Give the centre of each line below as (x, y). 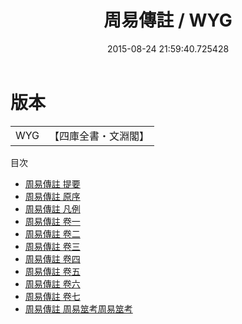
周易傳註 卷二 (52, 233)
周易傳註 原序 (52, 196)
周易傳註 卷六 (52, 283)
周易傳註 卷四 (52, 258)
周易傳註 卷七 (52, 296)
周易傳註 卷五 (52, 271)
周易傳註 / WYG (168, 20)
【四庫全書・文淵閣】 (99, 136)
